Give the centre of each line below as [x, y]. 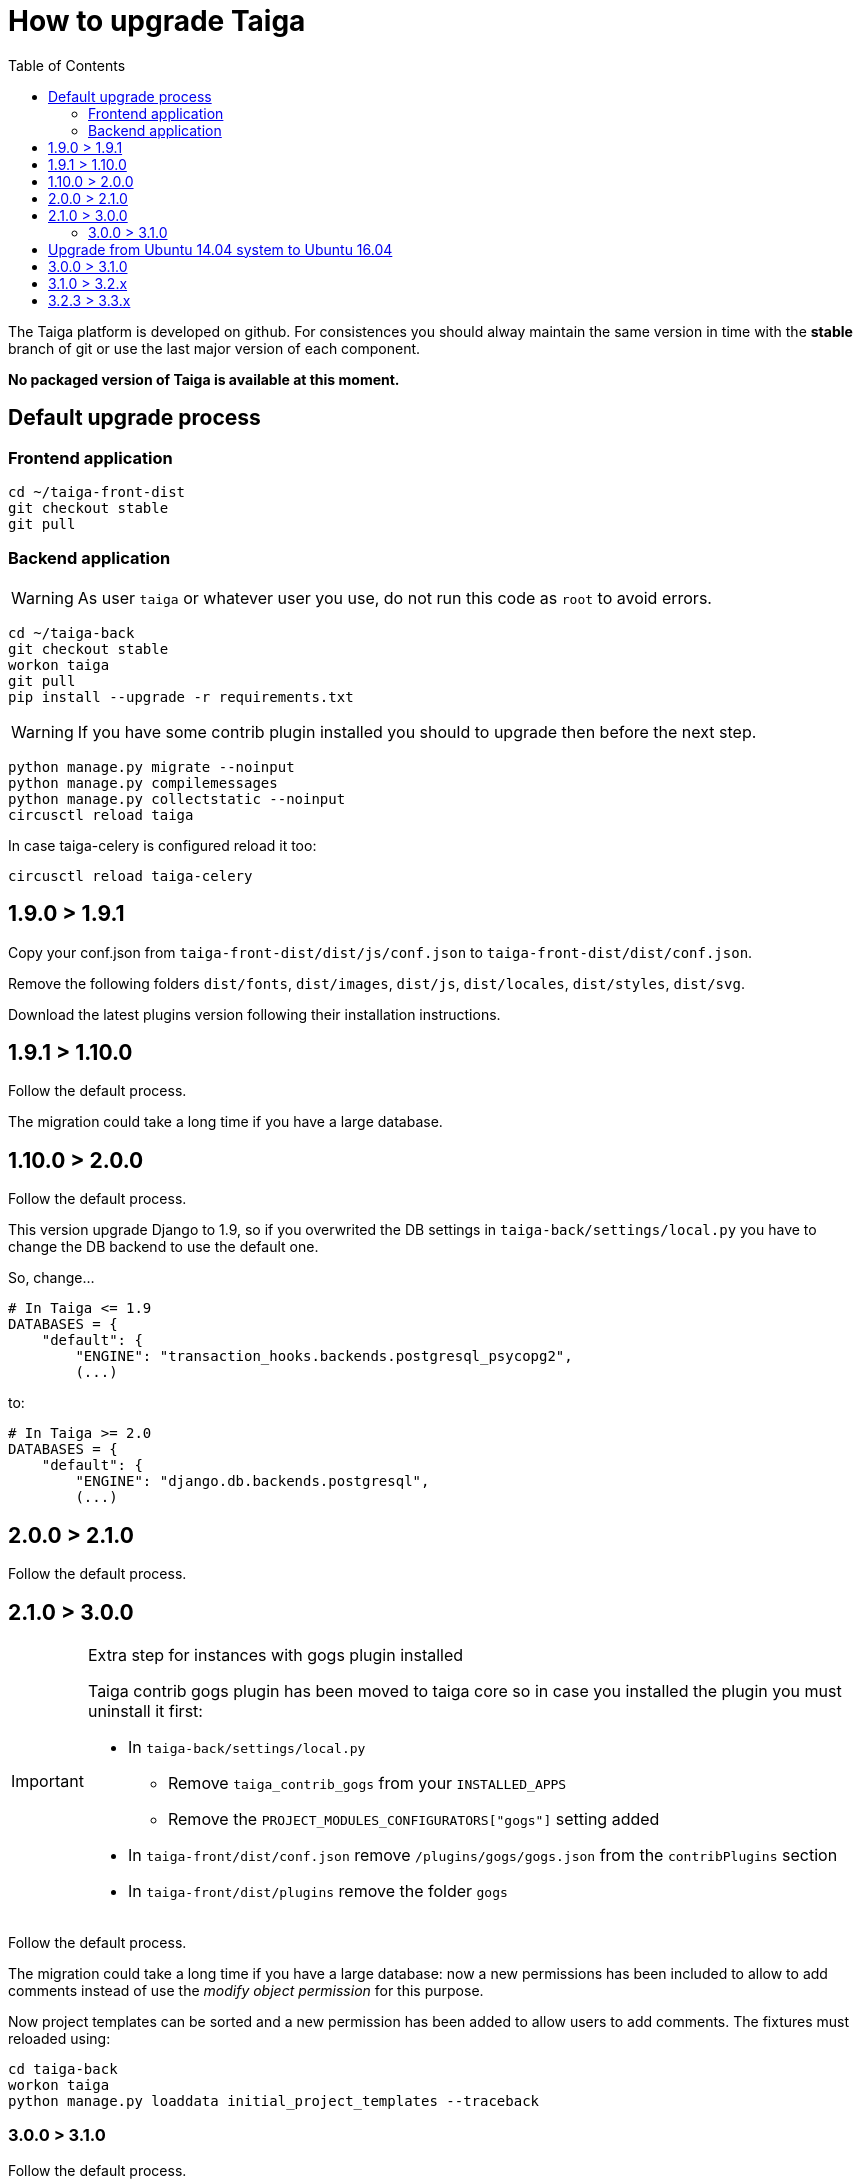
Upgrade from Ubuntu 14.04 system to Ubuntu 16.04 [220, 249]
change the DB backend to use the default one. [163, 1247]
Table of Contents [67, 65]
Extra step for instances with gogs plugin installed [275, 1654]
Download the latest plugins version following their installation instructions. [254, 1014]
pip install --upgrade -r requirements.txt [181, 696]
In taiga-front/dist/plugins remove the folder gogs [317, 1890]
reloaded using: [59, 2038]
